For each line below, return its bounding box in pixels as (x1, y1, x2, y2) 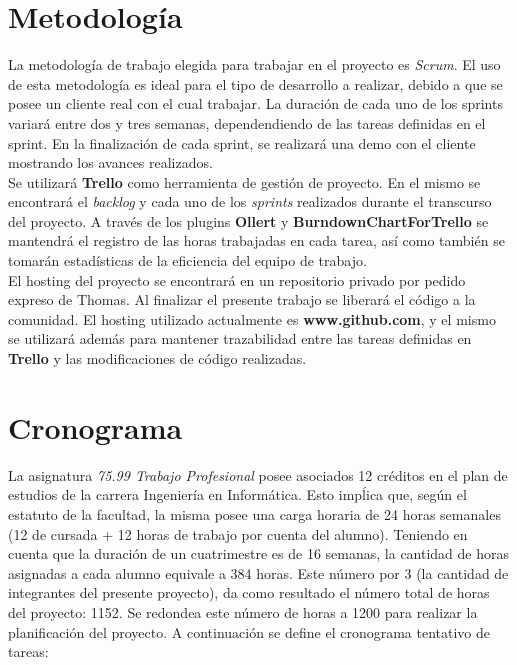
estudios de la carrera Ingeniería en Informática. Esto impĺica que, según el (8, 484, 467, 505)
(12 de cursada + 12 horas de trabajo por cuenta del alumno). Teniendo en (8, 523, 468, 544)
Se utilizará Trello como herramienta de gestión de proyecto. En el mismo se (8, 171, 481, 192)
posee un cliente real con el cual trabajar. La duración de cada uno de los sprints (8, 93, 503, 114)
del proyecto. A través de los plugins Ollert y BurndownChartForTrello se (8, 210, 489, 231)
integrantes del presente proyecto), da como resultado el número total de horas (8, 582, 490, 603)
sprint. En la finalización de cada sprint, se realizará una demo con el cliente (8, 132, 476, 153)
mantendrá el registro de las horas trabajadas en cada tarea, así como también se (8, 230, 505, 251)
